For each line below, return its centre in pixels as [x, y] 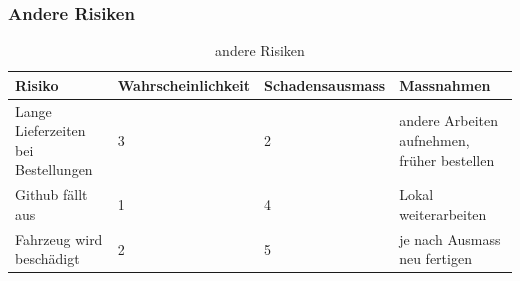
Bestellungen [54, 169]
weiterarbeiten [443, 213]
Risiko [37, 84]
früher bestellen [447, 159]
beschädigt [47, 258]
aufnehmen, [434, 140]
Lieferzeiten [50, 130]
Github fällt [51, 194]
